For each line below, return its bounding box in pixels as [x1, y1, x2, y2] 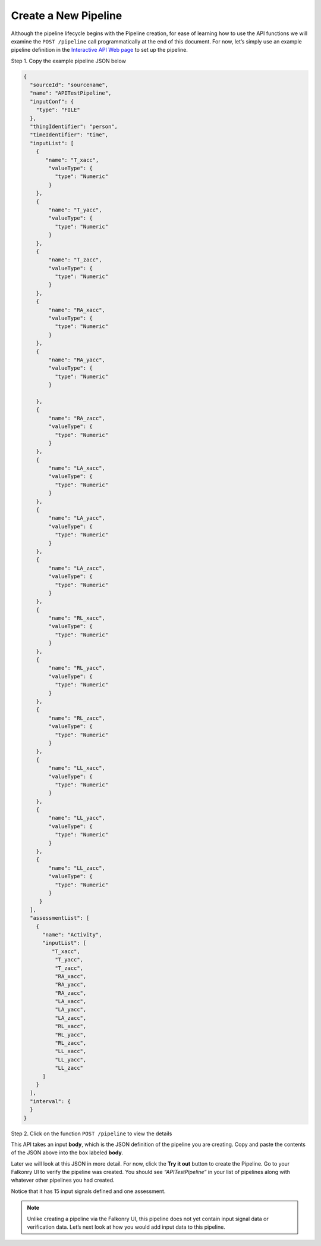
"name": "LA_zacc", [48, 564, 105, 572]
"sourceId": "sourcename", [30, 82, 109, 89]
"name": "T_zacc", [48, 257, 102, 263]
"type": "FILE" [36, 107, 80, 113]
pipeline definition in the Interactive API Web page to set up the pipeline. [11, 46, 188, 54]
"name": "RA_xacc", [48, 307, 105, 313]
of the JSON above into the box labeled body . [11, 1149, 124, 1156]
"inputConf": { [30, 98, 74, 105]
